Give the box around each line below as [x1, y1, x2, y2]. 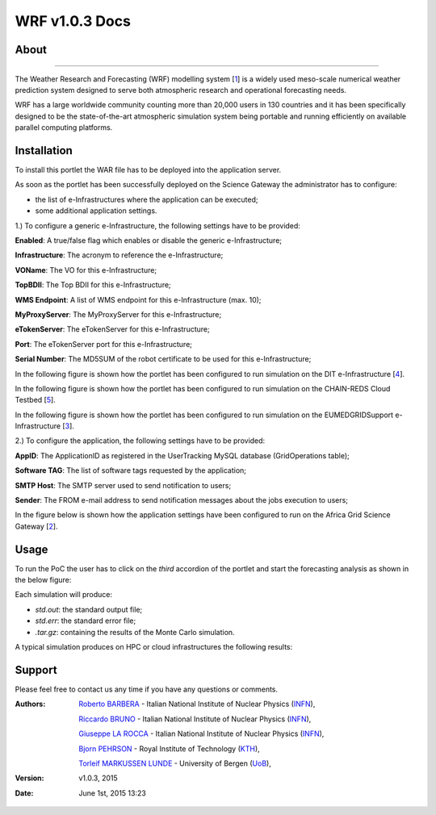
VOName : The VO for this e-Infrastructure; [15, 265, 157, 274]
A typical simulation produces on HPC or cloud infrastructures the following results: [15, 642, 293, 652]
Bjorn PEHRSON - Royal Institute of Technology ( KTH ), [78, 743, 260, 754]
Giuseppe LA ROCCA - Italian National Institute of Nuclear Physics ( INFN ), [78, 729, 325, 738]
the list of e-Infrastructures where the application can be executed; [35, 194, 258, 204]
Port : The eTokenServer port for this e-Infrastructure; [15, 339, 193, 349]
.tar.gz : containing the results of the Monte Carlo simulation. [35, 627, 235, 637]
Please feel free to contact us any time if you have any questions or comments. [15, 684, 279, 694]
